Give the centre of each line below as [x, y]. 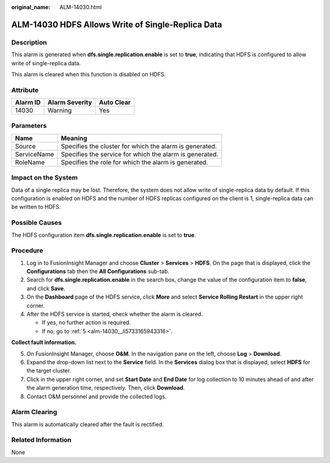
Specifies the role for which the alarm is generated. [134, 162]
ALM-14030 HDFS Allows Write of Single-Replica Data [117, 24]
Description [29, 42]
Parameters [29, 126]
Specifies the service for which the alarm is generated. [140, 154]
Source [25, 146]
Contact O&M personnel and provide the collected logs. [97, 396]
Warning [60, 111]
